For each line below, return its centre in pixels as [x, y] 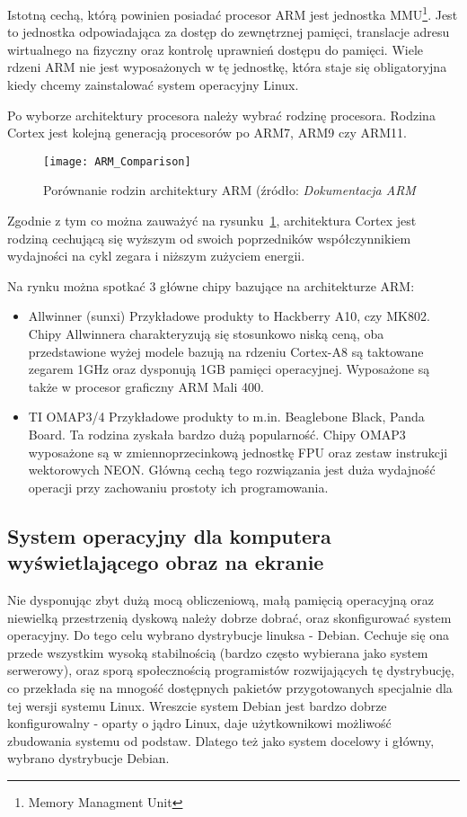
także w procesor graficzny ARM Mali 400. [146, 386]
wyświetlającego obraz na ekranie [166, 562]
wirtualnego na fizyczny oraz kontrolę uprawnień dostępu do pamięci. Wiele [216, 49]
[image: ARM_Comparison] [117, 161]
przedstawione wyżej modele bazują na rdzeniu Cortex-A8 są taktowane [226, 351]
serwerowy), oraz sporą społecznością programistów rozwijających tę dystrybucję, [231, 670]
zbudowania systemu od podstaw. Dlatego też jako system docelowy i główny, [221, 740]
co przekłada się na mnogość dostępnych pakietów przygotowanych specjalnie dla [230, 687]
